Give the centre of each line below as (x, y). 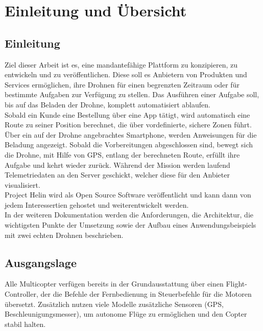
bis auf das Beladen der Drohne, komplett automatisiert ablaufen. (107, 104)
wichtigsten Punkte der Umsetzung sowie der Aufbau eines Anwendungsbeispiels (130, 225)
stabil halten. (25, 324)
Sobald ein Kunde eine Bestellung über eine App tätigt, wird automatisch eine (127, 114)
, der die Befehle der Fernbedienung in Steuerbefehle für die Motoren (144, 294)
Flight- (236, 284)
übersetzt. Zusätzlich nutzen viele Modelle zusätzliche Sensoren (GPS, (114, 304)
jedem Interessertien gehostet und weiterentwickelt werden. (97, 204)
